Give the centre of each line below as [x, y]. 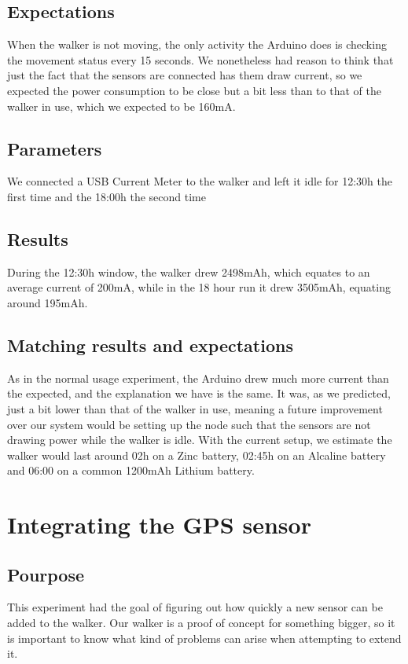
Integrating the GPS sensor [159, 525]
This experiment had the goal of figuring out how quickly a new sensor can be [195, 607]
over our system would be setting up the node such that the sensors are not [189, 424]
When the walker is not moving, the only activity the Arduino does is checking [197, 44]
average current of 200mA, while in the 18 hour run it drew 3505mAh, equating [199, 287]
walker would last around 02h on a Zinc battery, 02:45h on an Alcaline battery [197, 455]
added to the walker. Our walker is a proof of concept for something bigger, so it [201, 623]
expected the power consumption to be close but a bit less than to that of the [194, 90]
